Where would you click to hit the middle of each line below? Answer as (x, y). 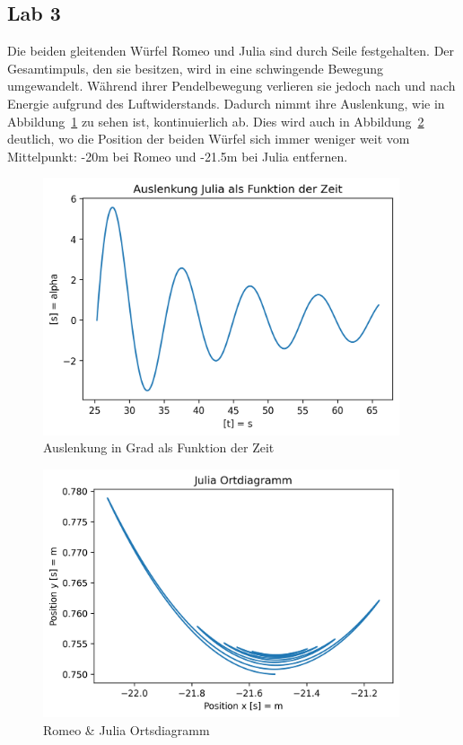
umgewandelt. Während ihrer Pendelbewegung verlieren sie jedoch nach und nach (231, 86)
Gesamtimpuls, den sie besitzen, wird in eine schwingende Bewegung (196, 68)
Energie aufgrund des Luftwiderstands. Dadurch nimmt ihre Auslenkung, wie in (226, 103)
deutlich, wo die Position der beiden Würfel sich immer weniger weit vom (209, 139)
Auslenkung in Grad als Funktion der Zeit (159, 447)
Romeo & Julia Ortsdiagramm (127, 729)
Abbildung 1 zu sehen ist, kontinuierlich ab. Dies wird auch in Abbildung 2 (216, 121)
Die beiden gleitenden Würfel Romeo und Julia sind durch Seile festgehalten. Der (231, 51)
